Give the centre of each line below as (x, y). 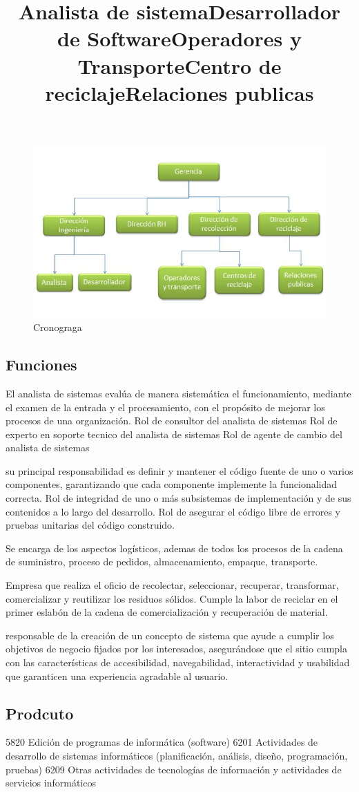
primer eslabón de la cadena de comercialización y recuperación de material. (167, 612)
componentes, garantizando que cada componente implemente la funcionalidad (172, 484)
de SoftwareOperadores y (179, 38)
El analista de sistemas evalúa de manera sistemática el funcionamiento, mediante (178, 393)
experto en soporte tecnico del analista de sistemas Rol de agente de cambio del (174, 434)
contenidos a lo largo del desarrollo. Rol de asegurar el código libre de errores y (173, 511)
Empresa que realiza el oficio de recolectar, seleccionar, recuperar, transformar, (172, 585)
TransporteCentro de (179, 65)
